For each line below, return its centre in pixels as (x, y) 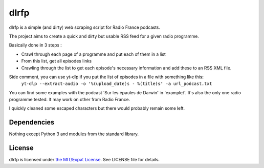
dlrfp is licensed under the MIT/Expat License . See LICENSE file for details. (84, 160)
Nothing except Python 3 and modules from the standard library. (74, 134)
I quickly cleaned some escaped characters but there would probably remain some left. (97, 108)
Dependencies (32, 122)
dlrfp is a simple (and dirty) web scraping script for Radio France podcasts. (85, 27)
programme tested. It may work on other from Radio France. (70, 100)
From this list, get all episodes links (56, 61)
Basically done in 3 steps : (35, 45)
